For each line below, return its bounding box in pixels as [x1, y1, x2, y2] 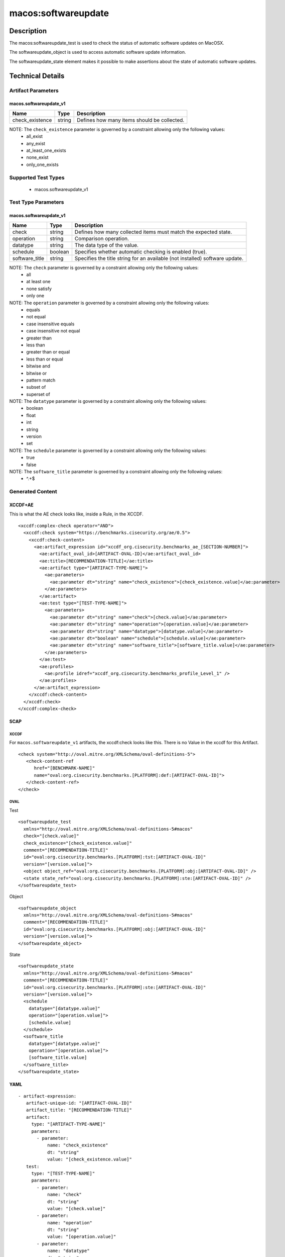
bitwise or [26, 370, 47, 376]
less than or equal [26, 356, 64, 362]
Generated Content [9, 488, 57, 495]
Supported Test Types [9, 174, 65, 181]
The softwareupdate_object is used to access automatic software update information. [9, 49, 186, 55]
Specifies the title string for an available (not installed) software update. [74, 254, 243, 261]
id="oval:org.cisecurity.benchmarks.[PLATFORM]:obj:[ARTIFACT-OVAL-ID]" [23, 926, 206, 932]
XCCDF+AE [9, 502, 34, 508]
